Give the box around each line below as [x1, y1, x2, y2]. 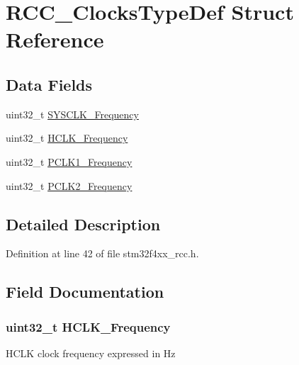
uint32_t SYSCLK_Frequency [6, 106, 139, 121]
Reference [6, 25, 104, 54]
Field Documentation [6, 281, 164, 303]
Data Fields [6, 73, 93, 95]
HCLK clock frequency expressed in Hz [6, 345, 176, 360]
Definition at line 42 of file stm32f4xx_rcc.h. [6, 246, 199, 261]
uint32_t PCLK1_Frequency [6, 154, 132, 169]
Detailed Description [6, 213, 161, 235]
